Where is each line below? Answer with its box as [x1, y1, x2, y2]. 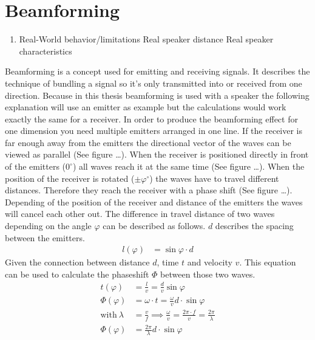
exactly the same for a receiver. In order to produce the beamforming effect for [5, 112, 298, 125]
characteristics [19, 44, 72, 57]
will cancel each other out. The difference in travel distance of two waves [5, 207, 275, 220]
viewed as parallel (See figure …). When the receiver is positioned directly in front [5, 148, 309, 161]
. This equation [239, 256, 296, 268]
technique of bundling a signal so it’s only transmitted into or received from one [5, 76, 302, 89]
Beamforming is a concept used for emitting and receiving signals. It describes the [5, 65, 310, 78]
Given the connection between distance [5, 256, 150, 268]
